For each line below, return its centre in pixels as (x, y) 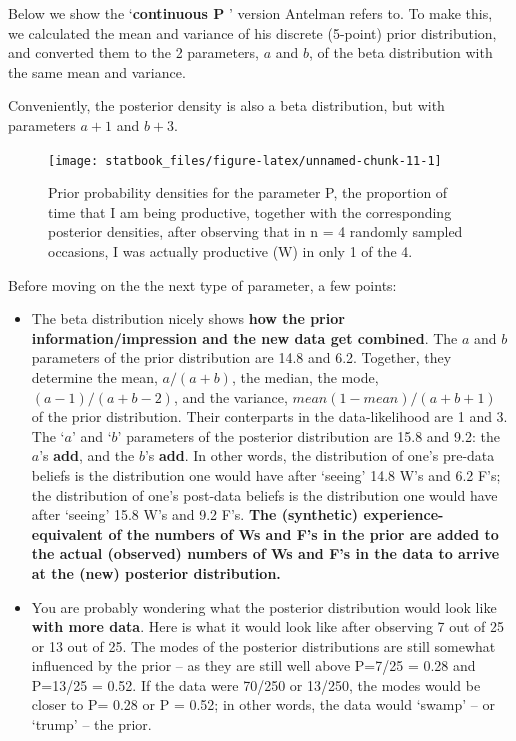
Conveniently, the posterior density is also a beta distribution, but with (226, 105)
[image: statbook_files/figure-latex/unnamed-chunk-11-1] (245, 160)
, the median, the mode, (305, 376)
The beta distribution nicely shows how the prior (188, 318)
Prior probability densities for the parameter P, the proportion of (248, 192)
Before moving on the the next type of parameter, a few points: (202, 284)
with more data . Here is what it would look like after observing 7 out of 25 (268, 626)
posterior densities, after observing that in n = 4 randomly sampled (255, 231)
